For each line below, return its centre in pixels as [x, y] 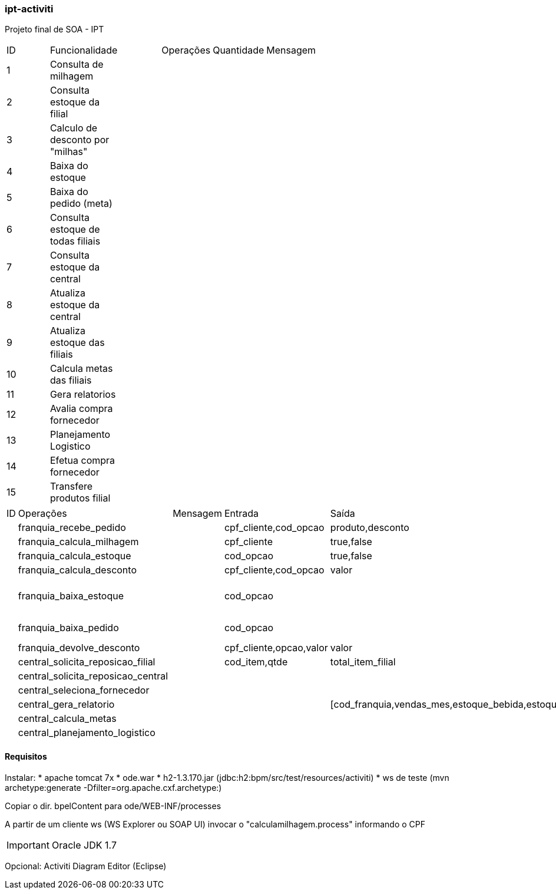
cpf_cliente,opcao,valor [276, 648]
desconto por [80, 140]
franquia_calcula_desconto [77, 570]
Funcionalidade [84, 50]
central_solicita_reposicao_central [93, 676]
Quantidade [239, 50]
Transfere [71, 486]
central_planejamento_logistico [87, 733]
